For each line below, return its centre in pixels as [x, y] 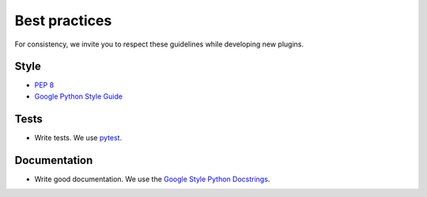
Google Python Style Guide [78, 96]
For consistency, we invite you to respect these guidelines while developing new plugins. [159, 44]
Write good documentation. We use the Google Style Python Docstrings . [152, 179]
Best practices [63, 20]
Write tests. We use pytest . [78, 137]
